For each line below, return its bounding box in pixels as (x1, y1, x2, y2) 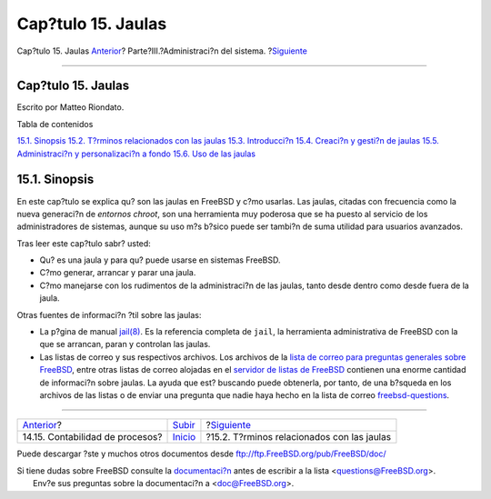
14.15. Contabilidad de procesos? (22, 431, 163, 444)
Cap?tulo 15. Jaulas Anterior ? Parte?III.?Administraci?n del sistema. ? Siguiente (16, 45, 308, 56)
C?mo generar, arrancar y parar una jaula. (39, 267, 196, 278)
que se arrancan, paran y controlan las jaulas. (39, 339, 211, 350)
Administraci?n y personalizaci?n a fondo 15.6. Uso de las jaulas (16, 148, 256, 159)
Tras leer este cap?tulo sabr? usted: (16, 237, 152, 249)
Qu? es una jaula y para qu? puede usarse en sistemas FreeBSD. (39, 254, 281, 265)
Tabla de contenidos (16, 118, 94, 129)
